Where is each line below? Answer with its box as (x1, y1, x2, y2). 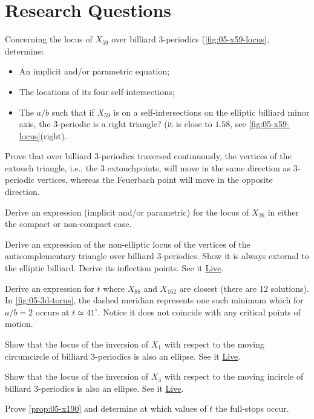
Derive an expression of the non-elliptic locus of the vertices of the (5, 237, 250, 250)
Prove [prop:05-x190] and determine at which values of (5, 402, 207, 415)
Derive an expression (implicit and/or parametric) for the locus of (5, 205, 249, 218)
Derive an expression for (5, 282, 94, 294)
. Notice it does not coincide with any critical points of (97, 305, 301, 318)
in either (267, 205, 299, 218)
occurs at (35, 305, 70, 318)
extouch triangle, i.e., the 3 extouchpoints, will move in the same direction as (5, 161, 291, 174)
